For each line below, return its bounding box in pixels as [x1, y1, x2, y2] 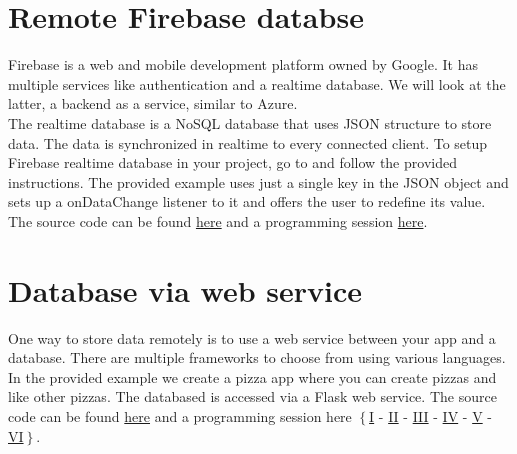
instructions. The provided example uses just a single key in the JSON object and [8, 171, 509, 192]
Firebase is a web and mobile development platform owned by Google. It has [8, 54, 478, 75]
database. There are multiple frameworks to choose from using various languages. [8, 347, 506, 368]
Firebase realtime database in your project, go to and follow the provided [8, 152, 457, 173]
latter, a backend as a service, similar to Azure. [8, 93, 298, 114]
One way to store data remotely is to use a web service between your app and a [8, 327, 496, 348]
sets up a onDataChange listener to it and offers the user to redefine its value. [8, 191, 486, 212]
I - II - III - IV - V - [369, 405, 492, 426]
